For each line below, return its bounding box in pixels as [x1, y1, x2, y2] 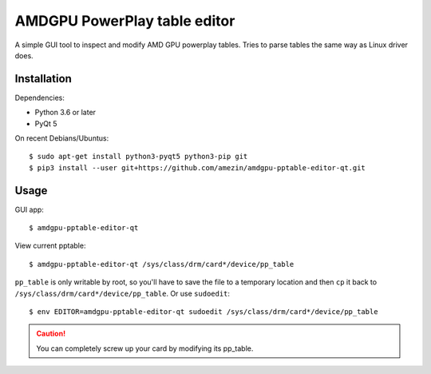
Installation [14, 72, 72, 86]
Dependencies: [14, 93, 65, 102]
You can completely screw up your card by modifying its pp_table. [36, 344, 254, 353]
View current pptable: [14, 241, 86, 251]
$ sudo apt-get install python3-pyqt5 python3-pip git [29, 152, 248, 161]
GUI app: [14, 205, 44, 214]
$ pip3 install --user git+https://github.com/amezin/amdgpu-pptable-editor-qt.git [29, 163, 366, 172]
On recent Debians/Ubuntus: [14, 133, 109, 143]
